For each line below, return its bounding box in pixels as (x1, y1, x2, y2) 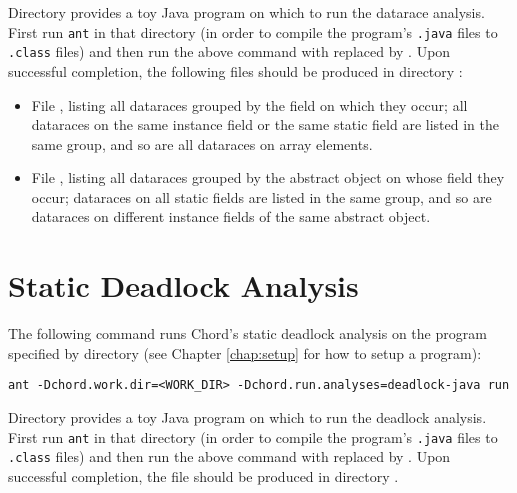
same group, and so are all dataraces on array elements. (31, 133, 373, 154)
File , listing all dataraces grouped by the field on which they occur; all (31, 94, 468, 115)
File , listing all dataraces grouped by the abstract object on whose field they (31, 167, 505, 188)
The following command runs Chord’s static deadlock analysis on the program (8, 323, 487, 344)
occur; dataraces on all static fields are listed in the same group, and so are (31, 186, 492, 207)
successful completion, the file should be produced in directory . (8, 465, 399, 486)
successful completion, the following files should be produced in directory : (8, 60, 463, 81)
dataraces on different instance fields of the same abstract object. (31, 206, 431, 227)
